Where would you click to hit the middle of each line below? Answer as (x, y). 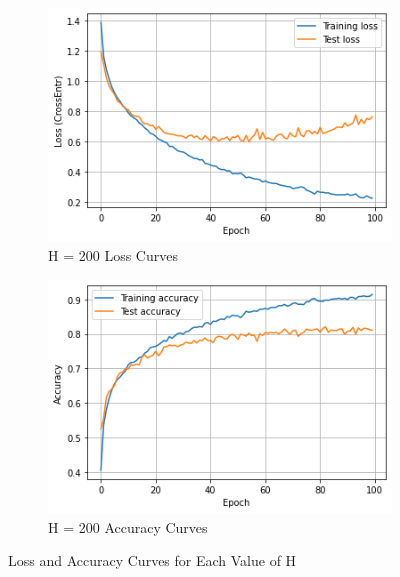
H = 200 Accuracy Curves (128, 526)
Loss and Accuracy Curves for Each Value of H (152, 560)
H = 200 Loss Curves (113, 255)
